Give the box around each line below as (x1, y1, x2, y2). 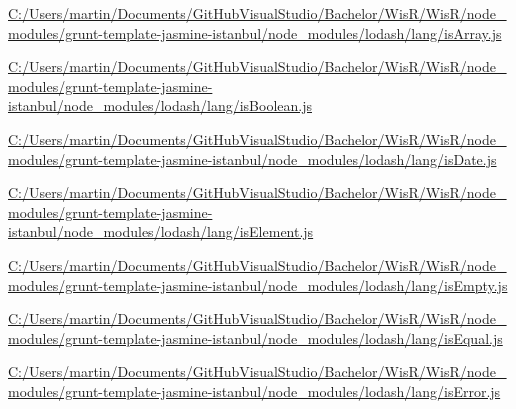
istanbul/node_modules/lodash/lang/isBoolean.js (8, 95, 312, 116)
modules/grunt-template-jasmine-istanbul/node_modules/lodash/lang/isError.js (8, 380, 501, 401)
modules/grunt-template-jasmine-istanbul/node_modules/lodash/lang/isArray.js (8, 22, 502, 43)
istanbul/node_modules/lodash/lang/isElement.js (8, 221, 314, 242)
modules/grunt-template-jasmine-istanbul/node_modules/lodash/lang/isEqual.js (8, 327, 503, 348)
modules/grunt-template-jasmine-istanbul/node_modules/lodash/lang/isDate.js (8, 148, 497, 169)
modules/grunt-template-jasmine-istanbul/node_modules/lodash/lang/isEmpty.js (8, 274, 508, 295)
